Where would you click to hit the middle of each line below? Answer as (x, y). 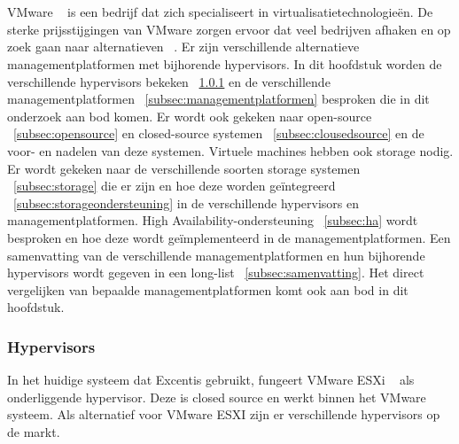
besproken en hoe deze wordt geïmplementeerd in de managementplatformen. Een (229, 237)
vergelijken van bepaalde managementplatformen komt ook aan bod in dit (208, 289)
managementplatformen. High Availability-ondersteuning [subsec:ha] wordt (213, 220)
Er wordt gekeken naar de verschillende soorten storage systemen (184, 168)
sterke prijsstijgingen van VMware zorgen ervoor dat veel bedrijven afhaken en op (229, 29)
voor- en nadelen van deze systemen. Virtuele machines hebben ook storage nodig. (230, 150)
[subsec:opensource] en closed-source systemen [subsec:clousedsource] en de (219, 133)
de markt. (34, 431)
